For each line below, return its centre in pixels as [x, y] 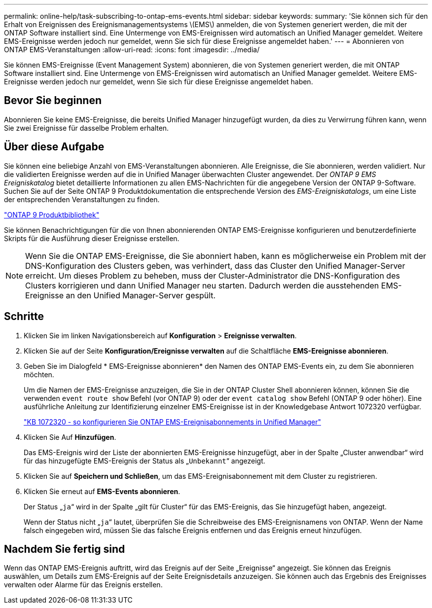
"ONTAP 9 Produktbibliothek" [52, 215]
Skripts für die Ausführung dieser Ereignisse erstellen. [92, 238]
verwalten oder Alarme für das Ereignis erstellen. [83, 585]
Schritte [24, 317]
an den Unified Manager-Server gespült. [141, 295]
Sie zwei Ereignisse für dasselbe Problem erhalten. [87, 128]
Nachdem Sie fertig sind [65, 549]
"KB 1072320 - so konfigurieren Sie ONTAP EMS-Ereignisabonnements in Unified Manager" [172, 422]
